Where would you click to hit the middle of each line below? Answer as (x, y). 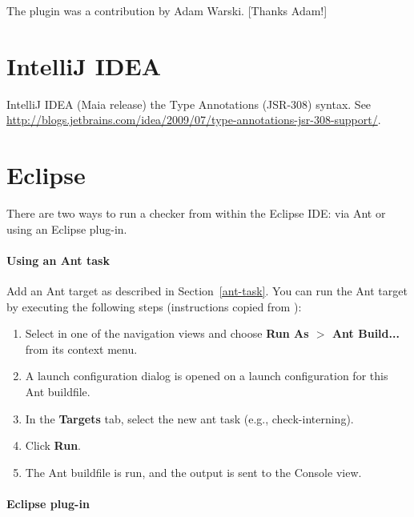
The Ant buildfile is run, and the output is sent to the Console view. (193, 472)
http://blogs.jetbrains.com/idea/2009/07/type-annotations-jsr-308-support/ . (194, 120)
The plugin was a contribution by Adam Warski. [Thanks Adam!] (167, 10)
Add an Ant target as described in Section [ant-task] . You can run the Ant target (207, 291)
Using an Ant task (58, 260)
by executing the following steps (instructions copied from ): (154, 306)
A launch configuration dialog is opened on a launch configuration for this (207, 376)
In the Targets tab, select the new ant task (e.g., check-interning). (189, 418)
